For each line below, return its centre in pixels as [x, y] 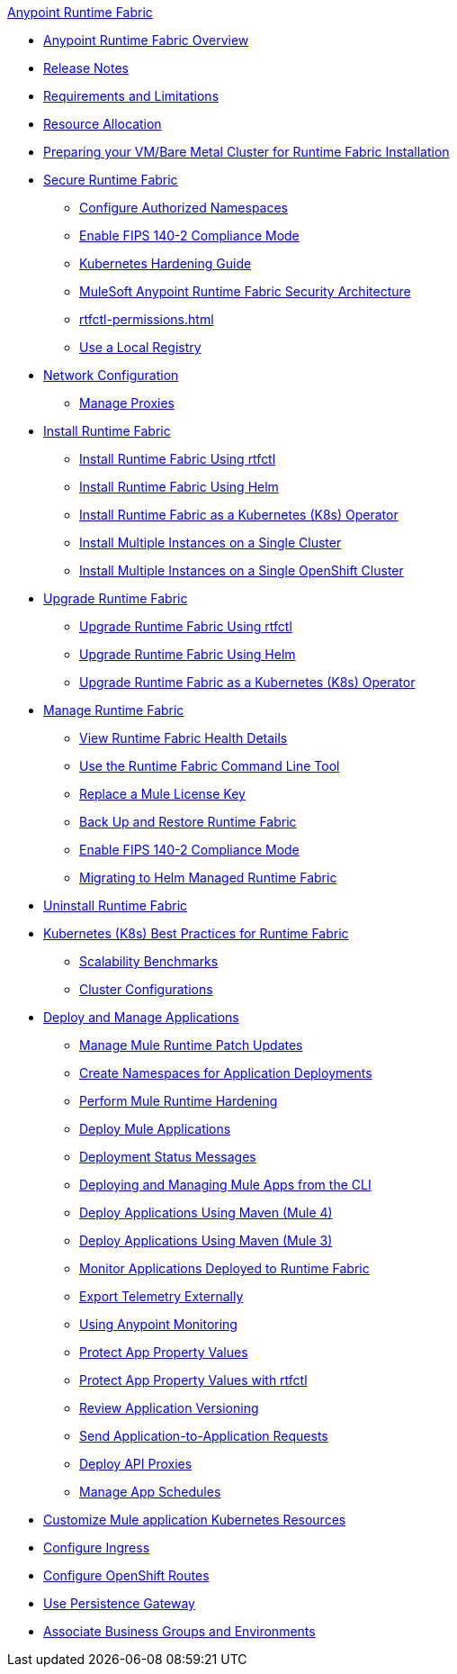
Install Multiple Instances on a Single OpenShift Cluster [242, 570]
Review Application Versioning [169, 1408]
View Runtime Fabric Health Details [184, 738]
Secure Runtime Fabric [111, 180]
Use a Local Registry [140, 347]
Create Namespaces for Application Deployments [226, 1073]
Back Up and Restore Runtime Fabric [188, 822]
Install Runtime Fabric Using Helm [179, 487]
